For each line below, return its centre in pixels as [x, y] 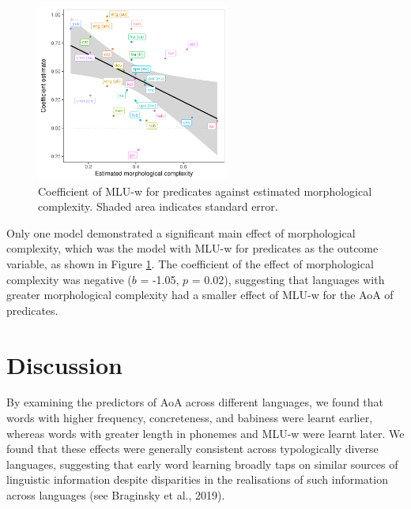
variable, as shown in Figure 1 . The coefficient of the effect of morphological [190, 263]
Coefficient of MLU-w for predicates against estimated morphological [205, 191]
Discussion [64, 364]
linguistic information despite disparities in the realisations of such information [197, 479]
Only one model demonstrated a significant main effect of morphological [181, 232]
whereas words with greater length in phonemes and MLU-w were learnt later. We [205, 433]
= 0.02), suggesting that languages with [288, 279]
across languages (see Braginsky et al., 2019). [116, 495]
